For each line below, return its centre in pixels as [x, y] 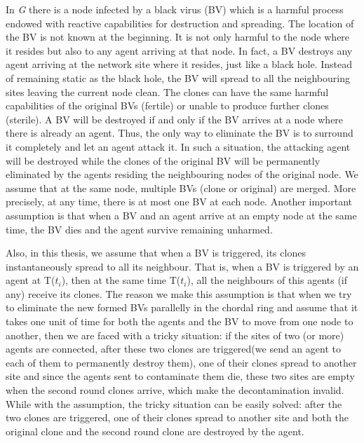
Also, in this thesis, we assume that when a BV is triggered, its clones [156, 253]
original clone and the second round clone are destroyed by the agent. [155, 431]
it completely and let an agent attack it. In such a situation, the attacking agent [178, 146]
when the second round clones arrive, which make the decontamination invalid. [175, 390]
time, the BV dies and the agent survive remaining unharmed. [139, 229]
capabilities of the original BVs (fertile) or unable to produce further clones [167, 105]
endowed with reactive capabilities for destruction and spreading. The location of [180, 23]
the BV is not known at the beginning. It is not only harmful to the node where [178, 37]
